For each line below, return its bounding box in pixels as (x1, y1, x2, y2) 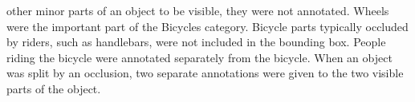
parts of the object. (6, 80, 101, 96)
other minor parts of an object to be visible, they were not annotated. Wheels (6, 2, 389, 18)
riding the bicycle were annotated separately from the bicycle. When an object (6, 49, 393, 65)
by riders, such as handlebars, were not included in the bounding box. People (6, 33, 386, 50)
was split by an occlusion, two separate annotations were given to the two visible (6, 65, 404, 81)
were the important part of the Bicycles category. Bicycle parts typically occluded (6, 18, 409, 34)
